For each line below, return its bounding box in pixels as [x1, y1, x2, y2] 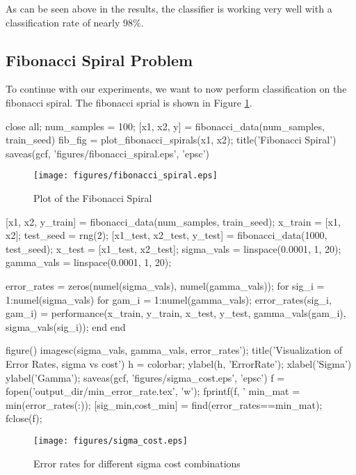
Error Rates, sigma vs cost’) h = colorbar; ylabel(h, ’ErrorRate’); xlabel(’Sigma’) [6, 356, 352, 371]
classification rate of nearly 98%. [6, 15, 144, 29]
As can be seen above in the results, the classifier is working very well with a [6, 1, 332, 15]
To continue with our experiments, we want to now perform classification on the [6, 81, 347, 96]
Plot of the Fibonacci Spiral [33, 191, 152, 205]
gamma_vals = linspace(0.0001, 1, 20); [6, 255, 172, 270]
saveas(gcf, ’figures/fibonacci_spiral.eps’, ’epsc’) [6, 146, 209, 160]
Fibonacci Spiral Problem [6, 49, 193, 70]
